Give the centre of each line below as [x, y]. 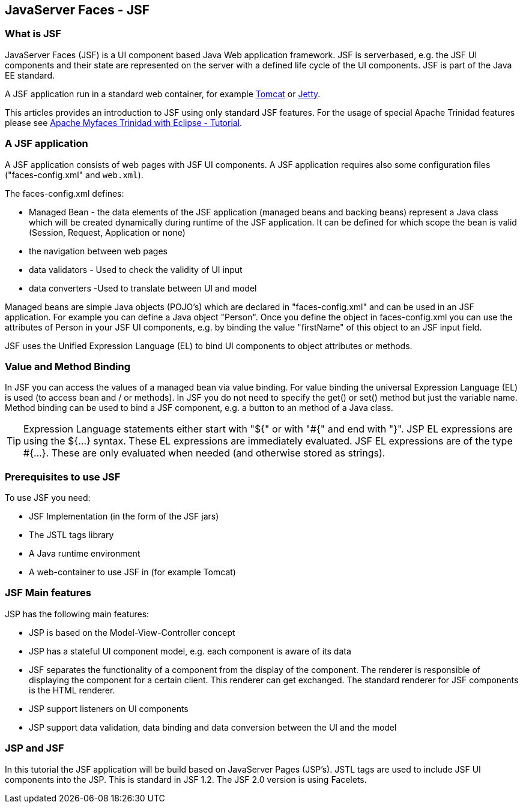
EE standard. [30, 75]
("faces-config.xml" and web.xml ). [74, 175]
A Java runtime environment [85, 554]
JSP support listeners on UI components [109, 708]
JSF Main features [48, 593]
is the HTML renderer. [72, 690]
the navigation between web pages [98, 251]
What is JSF [33, 34]
